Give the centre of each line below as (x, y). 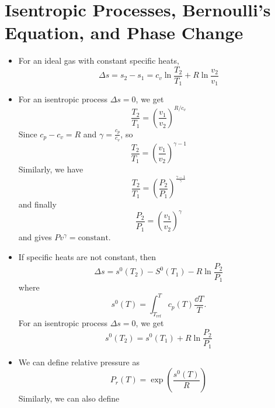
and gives (35, 237)
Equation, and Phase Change (124, 32)
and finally (37, 204)
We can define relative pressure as (79, 362)
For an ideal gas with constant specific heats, (99, 60)
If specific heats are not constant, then (87, 257)
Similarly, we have (51, 169)
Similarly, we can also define (69, 398)
